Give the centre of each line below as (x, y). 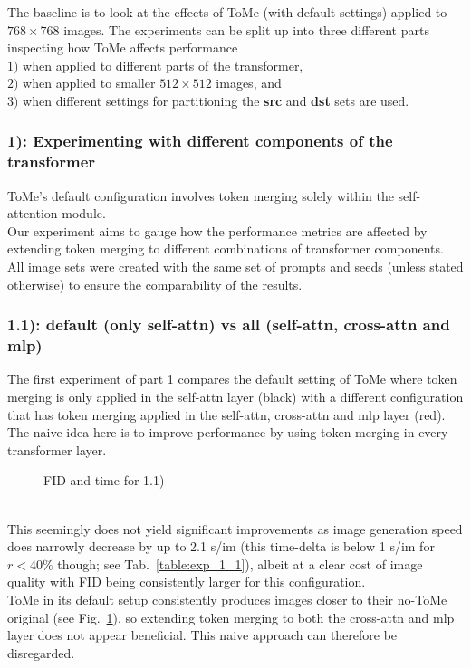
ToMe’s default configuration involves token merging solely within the (201, 195)
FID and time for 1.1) (104, 480)
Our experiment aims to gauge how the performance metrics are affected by (217, 230)
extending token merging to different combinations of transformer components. (226, 248)
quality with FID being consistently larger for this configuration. (187, 582)
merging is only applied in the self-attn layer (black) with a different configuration (235, 396)
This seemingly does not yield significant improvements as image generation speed (235, 528)
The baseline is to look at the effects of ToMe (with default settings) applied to (227, 12)
